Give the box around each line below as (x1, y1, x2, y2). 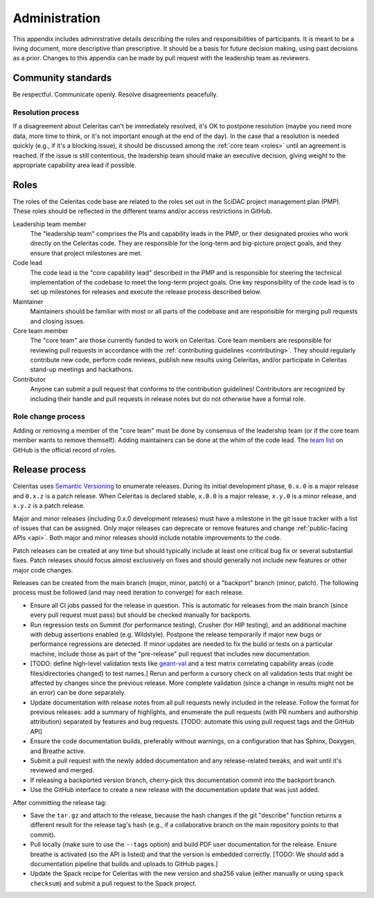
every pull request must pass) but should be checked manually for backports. (30, 611, 252, 619)
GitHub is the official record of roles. (12, 446, 117, 454)
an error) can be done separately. (30, 688, 126, 697)
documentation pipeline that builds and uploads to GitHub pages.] (30, 859, 218, 867)
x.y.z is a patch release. (12, 502, 86, 510)
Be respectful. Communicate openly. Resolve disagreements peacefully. (12, 90, 218, 99)
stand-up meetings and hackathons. (30, 365, 134, 374)
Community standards (12, 72, 112, 84)
